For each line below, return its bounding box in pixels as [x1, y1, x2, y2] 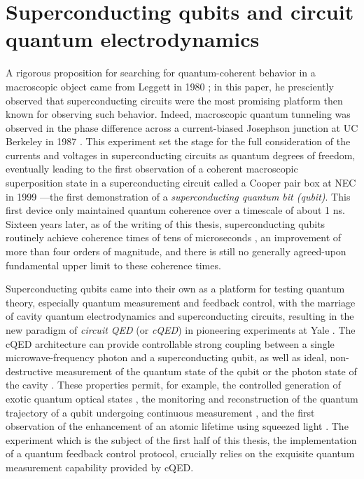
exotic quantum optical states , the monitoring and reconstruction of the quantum [6, 391, 358, 405]
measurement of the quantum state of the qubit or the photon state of [55, 363, 357, 378]
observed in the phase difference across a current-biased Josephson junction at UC [6, 120, 358, 135]
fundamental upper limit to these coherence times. [6, 257, 221, 272]
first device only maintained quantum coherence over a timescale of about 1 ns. [6, 203, 345, 217]
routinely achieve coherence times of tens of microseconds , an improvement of [6, 230, 342, 245]
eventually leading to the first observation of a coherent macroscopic [6, 161, 298, 176]
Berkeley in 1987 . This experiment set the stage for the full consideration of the [6, 134, 351, 149]
